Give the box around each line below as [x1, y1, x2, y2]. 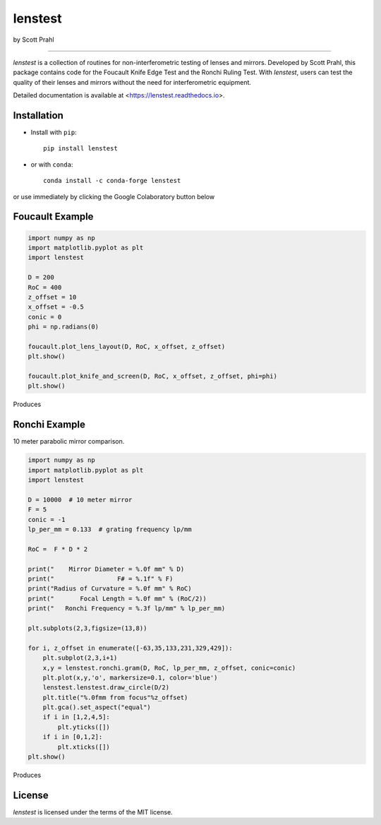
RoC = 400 [28, 283, 62, 291]
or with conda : [30, 160, 73, 169]
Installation [13, 109, 64, 121]
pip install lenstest [43, 145, 118, 153]
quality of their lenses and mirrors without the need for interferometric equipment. [13, 78, 252, 86]
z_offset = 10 [28, 293, 77, 301]
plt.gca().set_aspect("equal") [42, 704, 151, 711]
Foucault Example [13, 210, 94, 222]
